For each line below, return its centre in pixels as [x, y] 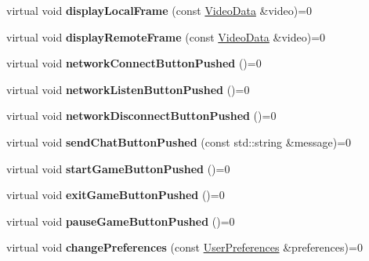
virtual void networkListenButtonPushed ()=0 [128, 89]
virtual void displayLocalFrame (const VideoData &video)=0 [159, 10]
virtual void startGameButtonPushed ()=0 [118, 168]
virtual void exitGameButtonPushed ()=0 [116, 195]
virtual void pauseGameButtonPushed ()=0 [121, 221]
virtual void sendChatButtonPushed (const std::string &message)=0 [179, 141]
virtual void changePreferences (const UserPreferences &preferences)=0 [184, 247]
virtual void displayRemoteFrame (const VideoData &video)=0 [166, 36]
